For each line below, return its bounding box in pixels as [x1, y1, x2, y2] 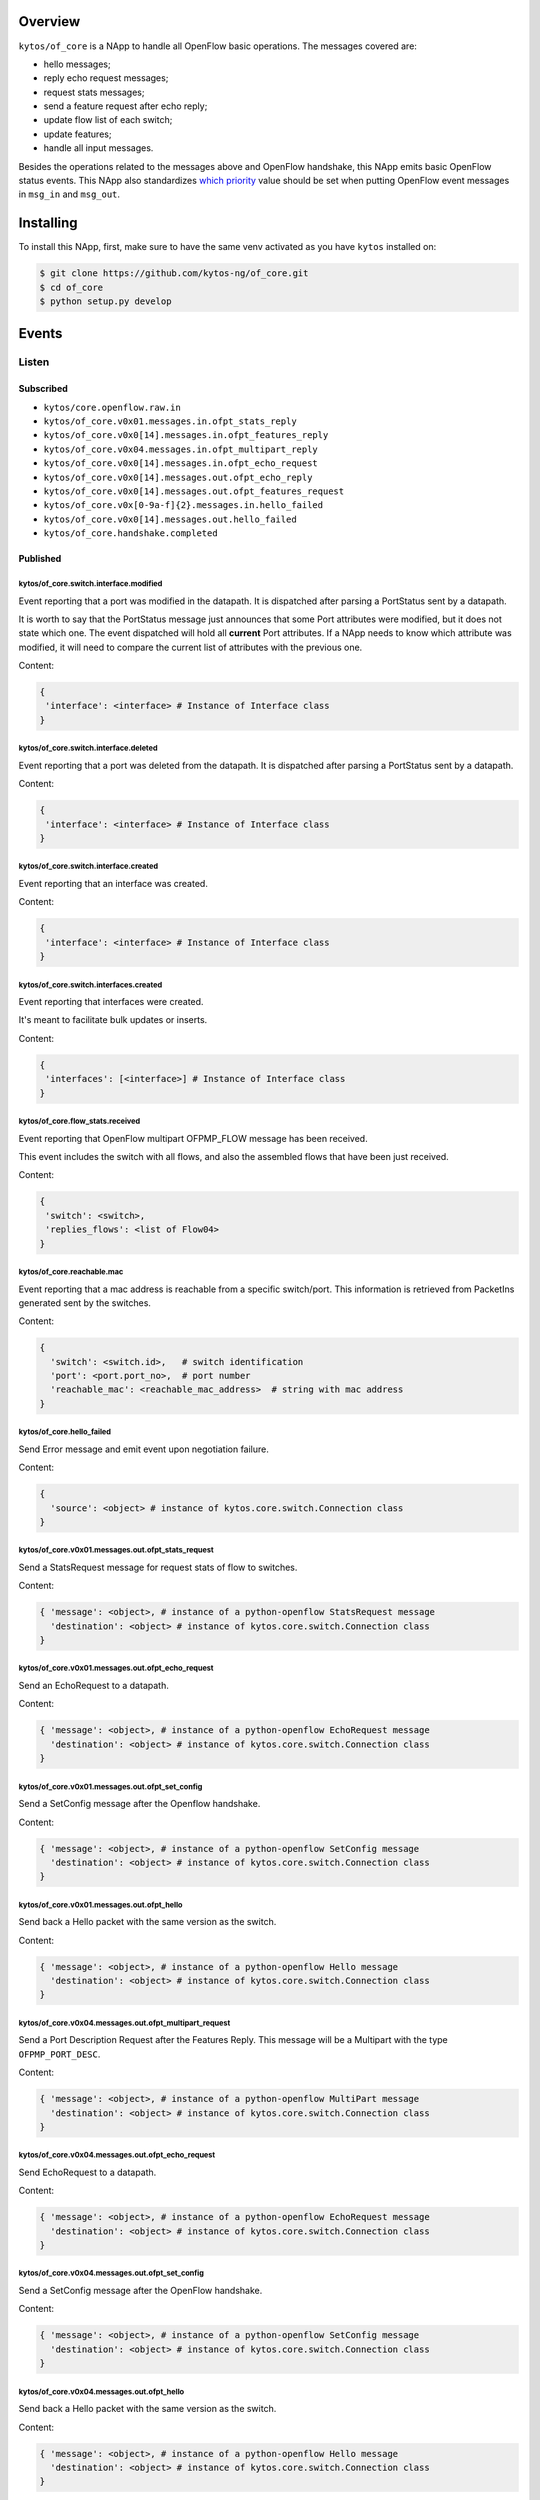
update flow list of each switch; [43, 114, 173, 126]
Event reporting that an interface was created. [18, 877, 209, 889]
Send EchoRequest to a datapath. [18, 2166, 157, 2178]
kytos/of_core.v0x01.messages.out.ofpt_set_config [18, 1781, 203, 1792]
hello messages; [43, 58, 111, 70]
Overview [18, 13, 81, 30]
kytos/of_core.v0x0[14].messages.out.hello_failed [43, 513, 297, 525]
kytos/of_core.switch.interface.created [18, 861, 159, 872]
